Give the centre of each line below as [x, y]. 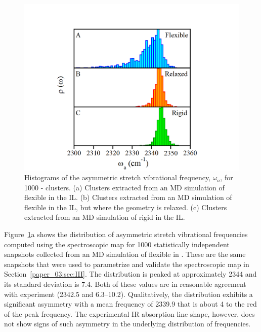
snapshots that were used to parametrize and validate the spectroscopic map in [127, 264]
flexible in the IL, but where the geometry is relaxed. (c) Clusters [126, 207]
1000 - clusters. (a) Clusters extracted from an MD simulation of [124, 187]
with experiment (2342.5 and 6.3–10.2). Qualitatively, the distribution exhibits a [128, 294]
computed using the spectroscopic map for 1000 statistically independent [117, 244]
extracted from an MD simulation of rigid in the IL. [105, 217]
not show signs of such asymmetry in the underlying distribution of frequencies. [127, 324]
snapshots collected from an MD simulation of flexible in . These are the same [125, 254]
